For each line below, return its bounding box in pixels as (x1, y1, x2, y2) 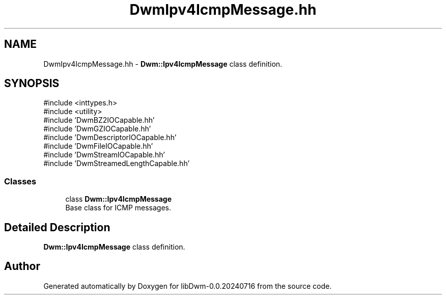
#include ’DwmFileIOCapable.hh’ (43, 142, 153, 151)
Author (4, 260, 40, 273)
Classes (4, 176, 37, 186)
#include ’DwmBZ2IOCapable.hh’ (43, 116, 155, 125)
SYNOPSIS (4, 77, 60, 90)
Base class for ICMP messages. (65, 203, 171, 212)
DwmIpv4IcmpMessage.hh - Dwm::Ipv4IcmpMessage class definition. (43, 59, 283, 68)
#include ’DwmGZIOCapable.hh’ (43, 124, 151, 133)
